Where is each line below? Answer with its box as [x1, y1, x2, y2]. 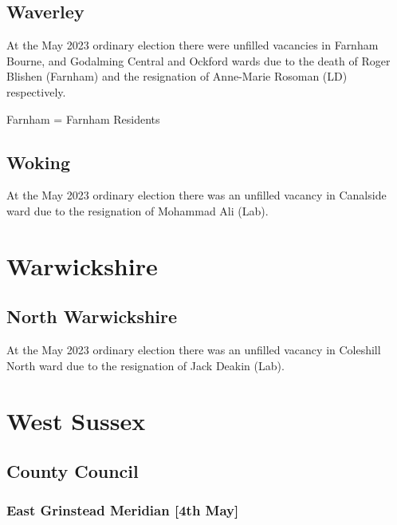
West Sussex [6, 404, 146, 436]
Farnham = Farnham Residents [6, 110, 160, 127]
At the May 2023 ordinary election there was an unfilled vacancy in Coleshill [6, 341, 381, 358]
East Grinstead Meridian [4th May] [6, 500, 239, 520]
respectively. [6, 83, 66, 100]
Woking [6, 149, 70, 174]
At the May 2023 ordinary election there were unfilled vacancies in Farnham [6, 37, 379, 53]
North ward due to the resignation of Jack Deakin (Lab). [6, 357, 285, 373]
